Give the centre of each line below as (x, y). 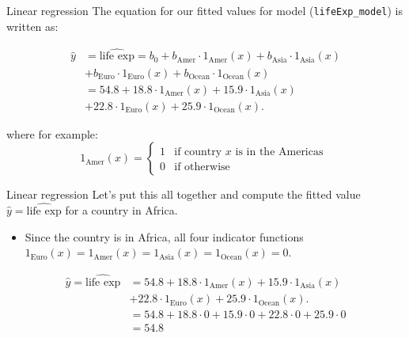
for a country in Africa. (121, 210)
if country (198, 152)
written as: (32, 26)
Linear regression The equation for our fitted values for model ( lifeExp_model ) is (205, 10)
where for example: (52, 133)
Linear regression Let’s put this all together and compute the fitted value (184, 194)
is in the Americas (279, 152)
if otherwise (202, 167)
